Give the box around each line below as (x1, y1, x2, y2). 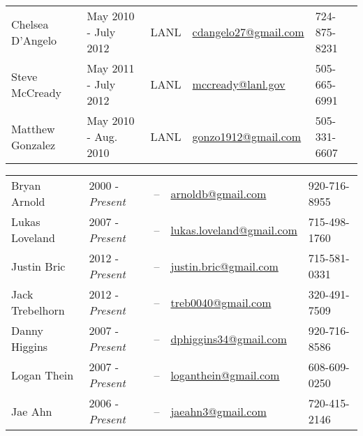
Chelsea (11, 15, 49, 32)
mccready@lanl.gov (192, 76, 286, 92)
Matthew (11, 120, 55, 137)
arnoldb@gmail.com (170, 185, 267, 202)
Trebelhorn (11, 302, 65, 318)
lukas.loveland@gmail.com (170, 221, 297, 238)
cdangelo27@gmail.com (192, 24, 304, 40)
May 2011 (87, 60, 135, 76)
